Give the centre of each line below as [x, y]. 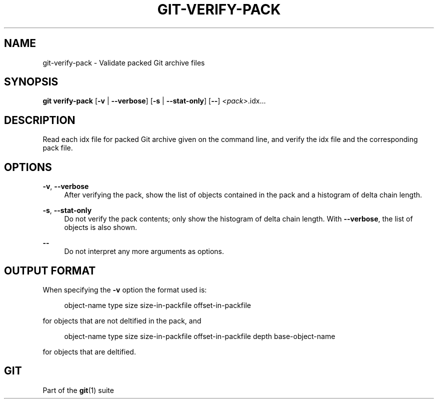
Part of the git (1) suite [78, 390]
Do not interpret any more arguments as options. [144, 251]
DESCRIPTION [40, 120]
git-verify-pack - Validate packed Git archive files [124, 62]
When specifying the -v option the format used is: [125, 289]
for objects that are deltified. [89, 351]
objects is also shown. [100, 227]
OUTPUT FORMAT [50, 270]
